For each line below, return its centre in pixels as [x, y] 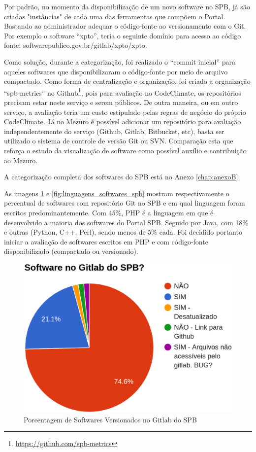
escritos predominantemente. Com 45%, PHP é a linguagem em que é [109, 212]
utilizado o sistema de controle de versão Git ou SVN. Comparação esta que [119, 141]
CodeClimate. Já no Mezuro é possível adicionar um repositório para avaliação [123, 122]
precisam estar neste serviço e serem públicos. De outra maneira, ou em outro [121, 102]
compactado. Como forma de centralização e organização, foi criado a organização [127, 81]
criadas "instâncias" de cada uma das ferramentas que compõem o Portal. [115, 16]
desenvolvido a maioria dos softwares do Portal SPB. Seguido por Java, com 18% [126, 222]
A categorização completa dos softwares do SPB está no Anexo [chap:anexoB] [121, 177]
